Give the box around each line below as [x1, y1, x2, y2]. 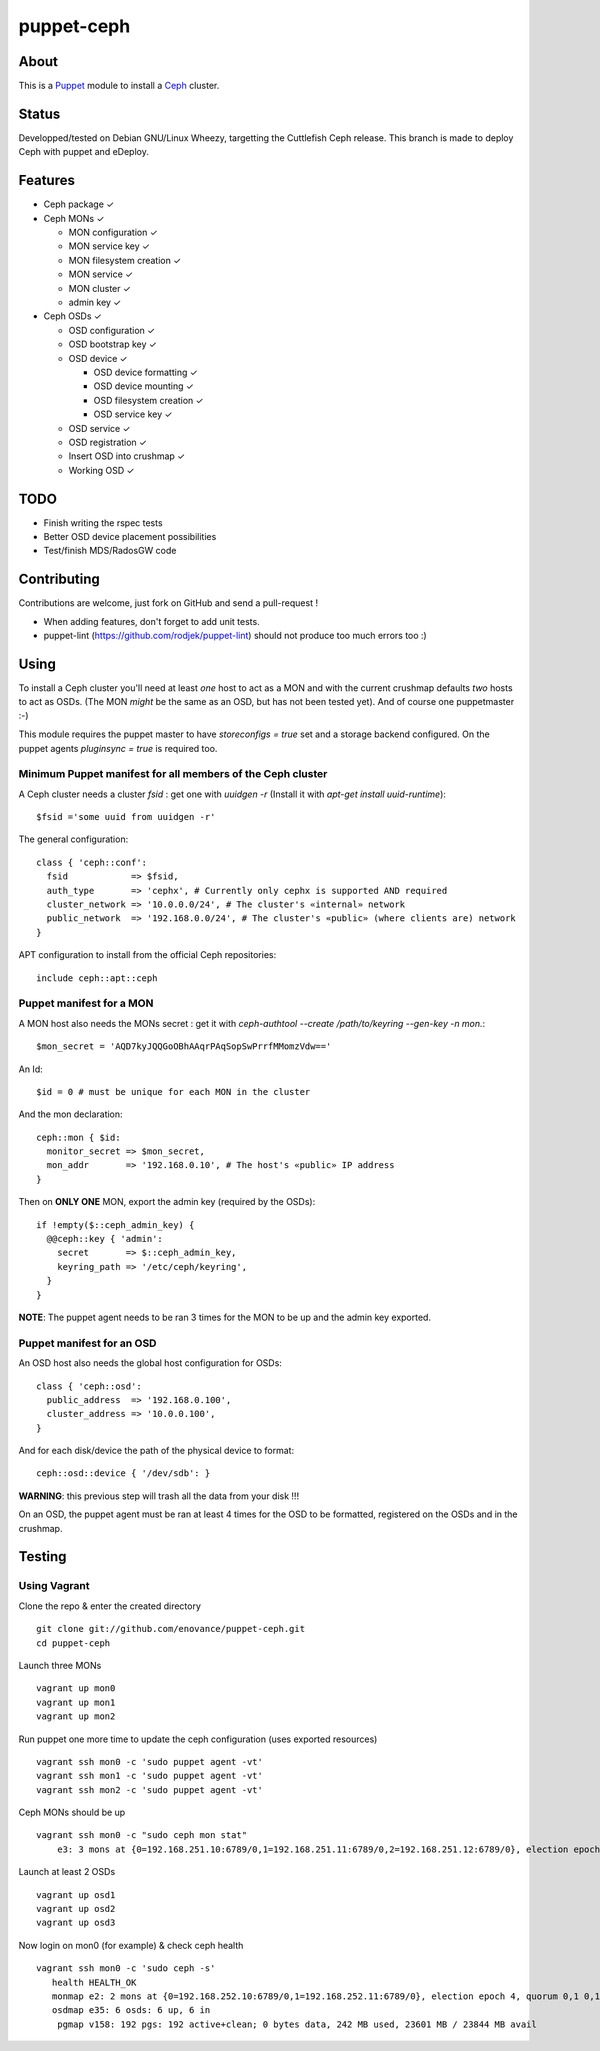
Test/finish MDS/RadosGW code [43, 545, 177, 557]
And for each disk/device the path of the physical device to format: [18, 1445, 295, 1457]
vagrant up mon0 [36, 1683, 116, 1694]
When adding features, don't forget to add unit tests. [43, 615, 260, 627]
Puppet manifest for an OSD [18, 1336, 157, 1350]
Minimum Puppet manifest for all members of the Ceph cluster [18, 767, 328, 781]
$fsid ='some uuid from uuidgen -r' [36, 811, 216, 823]
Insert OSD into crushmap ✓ [68, 450, 185, 462]
